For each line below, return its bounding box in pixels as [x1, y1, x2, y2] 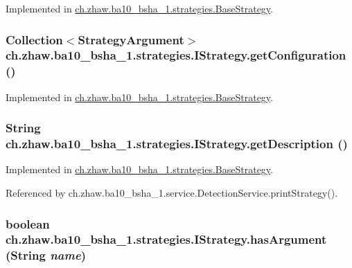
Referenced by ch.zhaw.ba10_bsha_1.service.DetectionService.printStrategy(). [6, 185, 338, 199]
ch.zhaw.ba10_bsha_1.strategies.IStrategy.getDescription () [6, 135, 348, 152]
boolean [6, 215, 50, 232]
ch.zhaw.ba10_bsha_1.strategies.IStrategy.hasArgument [6, 231, 327, 248]
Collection [6, 30, 63, 48]
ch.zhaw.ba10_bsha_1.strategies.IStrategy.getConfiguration [6, 46, 346, 64]
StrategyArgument [78, 30, 184, 48]
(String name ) [6, 247, 86, 264]
